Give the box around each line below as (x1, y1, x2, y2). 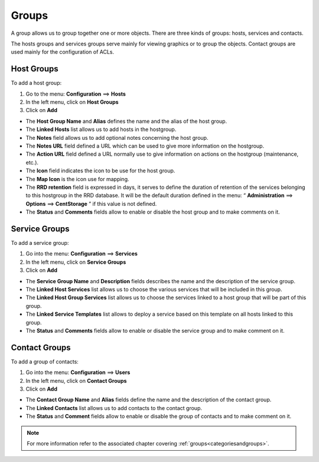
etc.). (25, 159, 38, 166)
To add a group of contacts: (11, 358, 79, 365)
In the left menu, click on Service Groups (25, 258, 126, 266)
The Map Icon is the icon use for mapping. (25, 175, 129, 182)
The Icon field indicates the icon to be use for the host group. (25, 167, 175, 174)
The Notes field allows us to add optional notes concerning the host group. (25, 134, 209, 141)
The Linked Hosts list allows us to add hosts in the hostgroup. (25, 126, 177, 133)
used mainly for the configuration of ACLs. (11, 48, 115, 55)
